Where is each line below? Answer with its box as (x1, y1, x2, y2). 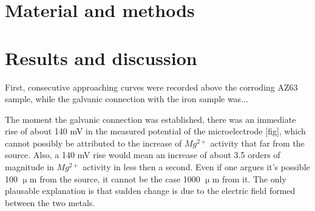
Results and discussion (5, 45, 197, 70)
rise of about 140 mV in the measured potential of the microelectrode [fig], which (5, 125, 306, 137)
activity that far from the (210, 136, 305, 149)
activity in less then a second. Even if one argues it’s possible (83, 161, 310, 173)
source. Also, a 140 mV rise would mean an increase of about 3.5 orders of (5, 148, 280, 161)
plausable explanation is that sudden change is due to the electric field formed (5, 184, 296, 197)
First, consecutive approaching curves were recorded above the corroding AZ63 (5, 80, 298, 93)
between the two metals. (5, 196, 95, 209)
